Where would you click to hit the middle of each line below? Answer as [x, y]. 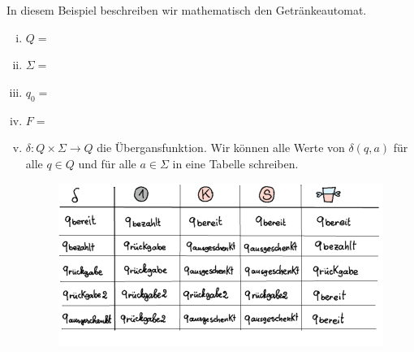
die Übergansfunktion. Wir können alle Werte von [221, 148]
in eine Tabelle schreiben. [235, 163]
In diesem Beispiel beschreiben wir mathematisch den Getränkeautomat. [187, 10]
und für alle [107, 163]
